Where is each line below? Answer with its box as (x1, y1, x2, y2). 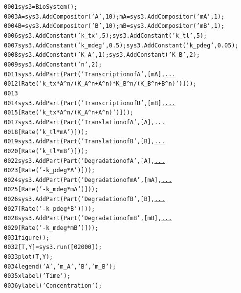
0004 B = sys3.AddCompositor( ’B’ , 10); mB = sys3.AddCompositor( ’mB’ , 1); (4, 23, 225, 30)
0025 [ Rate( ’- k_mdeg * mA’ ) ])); (4, 186, 99, 193)
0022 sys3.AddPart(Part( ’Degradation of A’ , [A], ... (4, 157, 165, 164)
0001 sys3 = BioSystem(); (4, 3, 78, 10)
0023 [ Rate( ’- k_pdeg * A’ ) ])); (4, 167, 95, 174)
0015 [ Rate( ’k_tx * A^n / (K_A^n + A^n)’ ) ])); (4, 109, 133, 116)
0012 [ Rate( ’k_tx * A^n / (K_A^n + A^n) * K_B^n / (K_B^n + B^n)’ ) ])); (4, 80, 197, 88)
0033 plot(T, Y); (4, 253, 53, 261)
